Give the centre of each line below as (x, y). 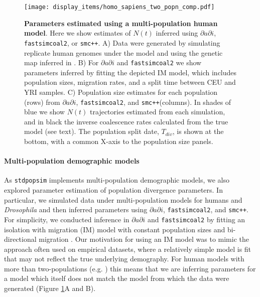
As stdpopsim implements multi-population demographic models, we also (117, 180)
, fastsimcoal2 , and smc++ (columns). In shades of (154, 102)
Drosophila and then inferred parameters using (76, 209)
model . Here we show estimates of (78, 33)
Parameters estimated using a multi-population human (121, 23)
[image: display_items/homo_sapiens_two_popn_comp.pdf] (119, 7)
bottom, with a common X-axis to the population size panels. (119, 141)
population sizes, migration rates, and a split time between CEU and (130, 82)
